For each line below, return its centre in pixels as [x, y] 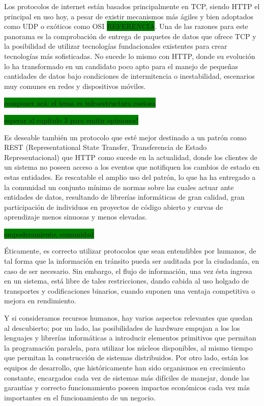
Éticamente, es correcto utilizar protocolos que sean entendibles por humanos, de [130, 251]
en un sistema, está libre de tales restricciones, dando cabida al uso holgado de [127, 281]
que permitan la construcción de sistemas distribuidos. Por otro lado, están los [126, 357]
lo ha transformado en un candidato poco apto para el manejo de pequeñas [121, 66]
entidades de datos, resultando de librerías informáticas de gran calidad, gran [124, 197]
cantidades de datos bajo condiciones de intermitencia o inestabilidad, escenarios [129, 76]
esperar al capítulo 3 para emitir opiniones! [71, 120]
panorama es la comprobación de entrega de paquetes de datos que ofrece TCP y [130, 36]
